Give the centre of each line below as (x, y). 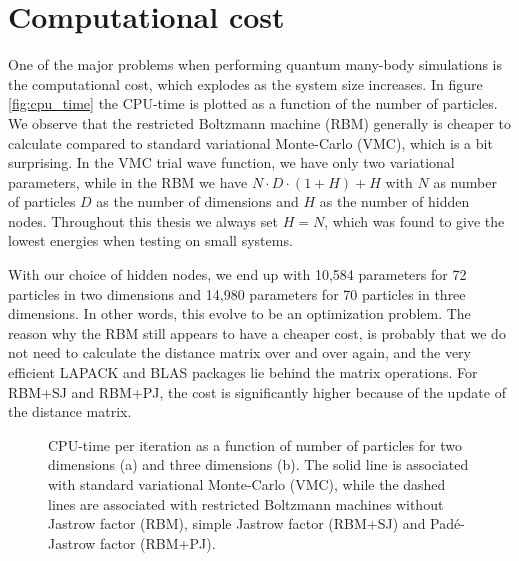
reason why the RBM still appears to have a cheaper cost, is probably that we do (257, 332)
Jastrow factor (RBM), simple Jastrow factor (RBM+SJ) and (237, 523)
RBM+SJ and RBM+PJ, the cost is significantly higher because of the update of (257, 391)
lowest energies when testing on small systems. (150, 240)
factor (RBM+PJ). (158, 542)
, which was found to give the (414, 220)
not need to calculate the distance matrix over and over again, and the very (239, 352)
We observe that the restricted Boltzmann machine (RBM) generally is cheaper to (260, 122)
